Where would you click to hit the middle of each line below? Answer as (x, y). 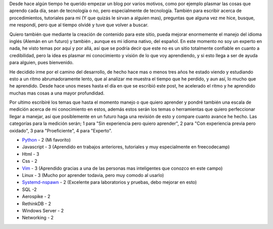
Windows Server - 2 (43, 210)
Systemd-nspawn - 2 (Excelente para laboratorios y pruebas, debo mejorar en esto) (109, 182)
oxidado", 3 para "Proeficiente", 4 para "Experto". (61, 130)
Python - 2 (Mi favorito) (46, 140)
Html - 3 (31, 154)
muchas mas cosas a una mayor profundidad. (57, 93)
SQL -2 (30, 189)
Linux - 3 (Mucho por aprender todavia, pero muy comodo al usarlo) (93, 175)
